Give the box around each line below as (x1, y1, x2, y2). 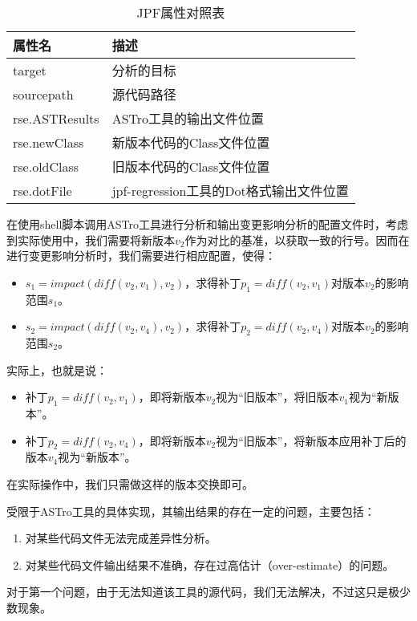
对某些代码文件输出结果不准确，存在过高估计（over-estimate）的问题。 (25, 556, 395, 573)
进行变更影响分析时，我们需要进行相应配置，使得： (6, 247, 276, 264)
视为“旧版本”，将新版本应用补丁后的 (216, 432, 407, 448)
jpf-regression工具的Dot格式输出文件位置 (111, 181, 349, 200)
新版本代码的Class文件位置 (111, 133, 270, 152)
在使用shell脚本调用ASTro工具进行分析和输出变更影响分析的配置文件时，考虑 (6, 216, 409, 232)
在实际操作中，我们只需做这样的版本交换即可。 (6, 475, 253, 492)
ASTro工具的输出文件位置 (111, 109, 265, 128)
